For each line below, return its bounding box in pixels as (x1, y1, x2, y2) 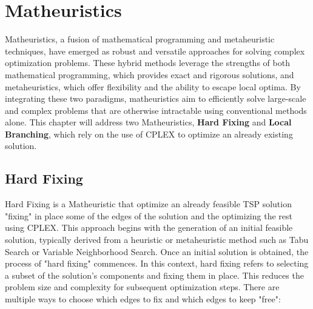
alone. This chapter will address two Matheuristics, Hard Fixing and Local (5, 116, 292, 128)
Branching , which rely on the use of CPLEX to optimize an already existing (5, 127, 293, 140)
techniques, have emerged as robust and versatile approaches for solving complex (5, 44, 305, 57)
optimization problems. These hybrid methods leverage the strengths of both (5, 56, 290, 69)
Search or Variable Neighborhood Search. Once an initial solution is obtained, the (5, 245, 309, 257)
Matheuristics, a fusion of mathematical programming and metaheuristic (5, 33, 275, 45)
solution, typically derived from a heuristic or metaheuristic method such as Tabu (5, 233, 309, 246)
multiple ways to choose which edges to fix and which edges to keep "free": (5, 293, 281, 305)
